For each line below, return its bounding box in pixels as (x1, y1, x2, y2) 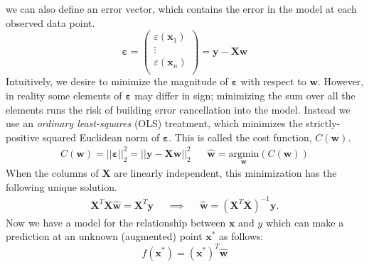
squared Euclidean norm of (42, 129, 160, 144)
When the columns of (6, 165, 99, 180)
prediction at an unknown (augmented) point (6, 229, 203, 244)
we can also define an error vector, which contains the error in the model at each (6, 1, 357, 16)
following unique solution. (6, 179, 117, 194)
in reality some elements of (6, 87, 122, 102)
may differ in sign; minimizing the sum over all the (134, 87, 355, 102)
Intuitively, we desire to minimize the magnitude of (6, 74, 228, 89)
